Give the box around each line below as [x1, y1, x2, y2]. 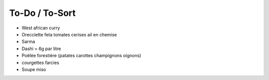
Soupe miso [21, 66, 46, 72]
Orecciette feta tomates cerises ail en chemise [21, 31, 117, 37]
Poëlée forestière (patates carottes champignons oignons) [21, 53, 141, 59]
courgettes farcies [21, 60, 59, 66]
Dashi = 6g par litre [21, 45, 61, 52]
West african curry [21, 25, 60, 31]
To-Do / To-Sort [9, 7, 76, 18]
